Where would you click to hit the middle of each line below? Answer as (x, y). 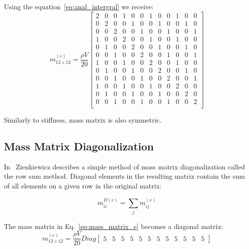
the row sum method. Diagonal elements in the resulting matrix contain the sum (124, 176)
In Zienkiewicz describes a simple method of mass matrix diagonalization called (124, 166)
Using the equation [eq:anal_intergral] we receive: (79, 6)
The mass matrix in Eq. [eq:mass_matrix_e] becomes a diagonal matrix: (114, 226)
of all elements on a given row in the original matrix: (83, 185)
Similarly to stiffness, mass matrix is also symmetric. (83, 120)
